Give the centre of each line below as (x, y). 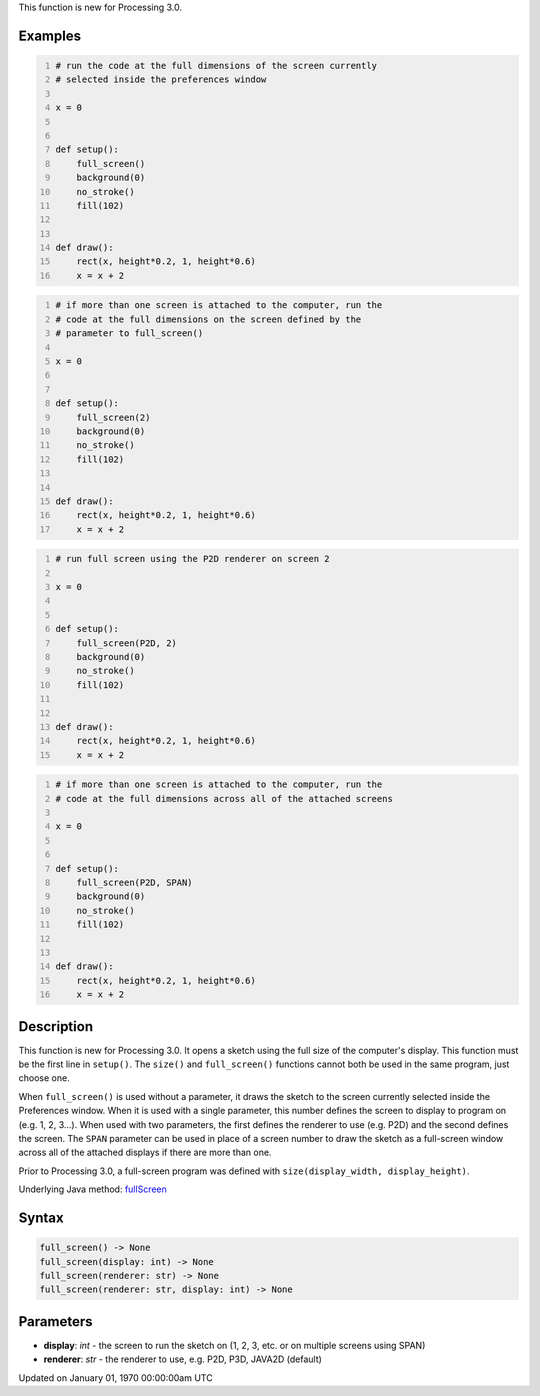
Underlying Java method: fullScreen (92, 1189)
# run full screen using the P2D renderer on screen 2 (192, 559)
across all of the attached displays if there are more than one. (145, 1152)
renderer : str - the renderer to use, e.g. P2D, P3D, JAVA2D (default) (182, 1359)
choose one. (44, 1078)
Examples (50, 35)
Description (56, 1026)
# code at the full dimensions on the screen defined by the (208, 319)
